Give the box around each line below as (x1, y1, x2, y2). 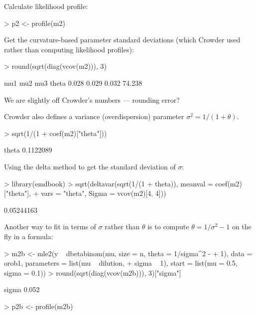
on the (232, 221, 252, 232)
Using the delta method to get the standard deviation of (4, 161, 176, 171)
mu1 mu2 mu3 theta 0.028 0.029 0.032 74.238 (4, 77, 142, 88)
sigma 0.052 (4, 284, 40, 295)
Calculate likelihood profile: (4, 1, 88, 11)
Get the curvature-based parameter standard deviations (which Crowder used (4, 34, 241, 45)
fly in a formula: (4, 231, 53, 241)
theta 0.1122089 (4, 145, 52, 155)
